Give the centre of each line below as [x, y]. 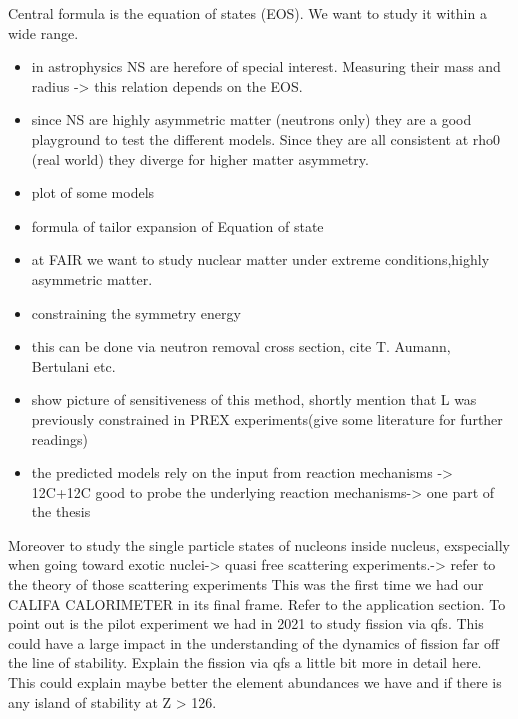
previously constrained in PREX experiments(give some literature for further [267, 418]
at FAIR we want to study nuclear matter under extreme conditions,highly [260, 259]
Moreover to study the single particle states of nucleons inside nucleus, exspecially [259, 544]
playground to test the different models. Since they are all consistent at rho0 [266, 138]
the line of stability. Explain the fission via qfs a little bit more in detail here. [245, 662]
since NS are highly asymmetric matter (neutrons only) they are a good [251, 119]
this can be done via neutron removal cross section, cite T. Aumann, [241, 346]
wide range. [43, 32]
